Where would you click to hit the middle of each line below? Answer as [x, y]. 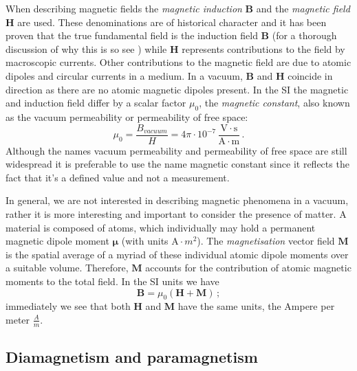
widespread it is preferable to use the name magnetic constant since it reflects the [177, 164]
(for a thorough [304, 35]
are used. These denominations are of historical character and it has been [172, 22]
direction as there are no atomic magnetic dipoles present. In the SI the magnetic [177, 89]
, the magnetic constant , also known [274, 103]
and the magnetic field [303, 8]
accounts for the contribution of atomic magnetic [248, 268]
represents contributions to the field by [263, 48]
